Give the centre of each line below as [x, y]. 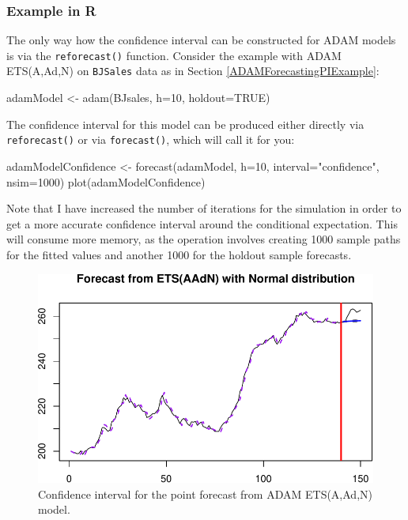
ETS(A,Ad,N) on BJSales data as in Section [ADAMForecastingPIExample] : [193, 71]
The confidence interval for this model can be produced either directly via [185, 124]
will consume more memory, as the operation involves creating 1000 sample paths [204, 239]
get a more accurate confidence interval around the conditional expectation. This [202, 223]
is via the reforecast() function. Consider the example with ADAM [174, 55]
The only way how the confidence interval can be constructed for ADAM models [201, 40]
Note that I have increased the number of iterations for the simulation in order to [204, 208]
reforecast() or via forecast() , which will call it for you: [151, 139]
